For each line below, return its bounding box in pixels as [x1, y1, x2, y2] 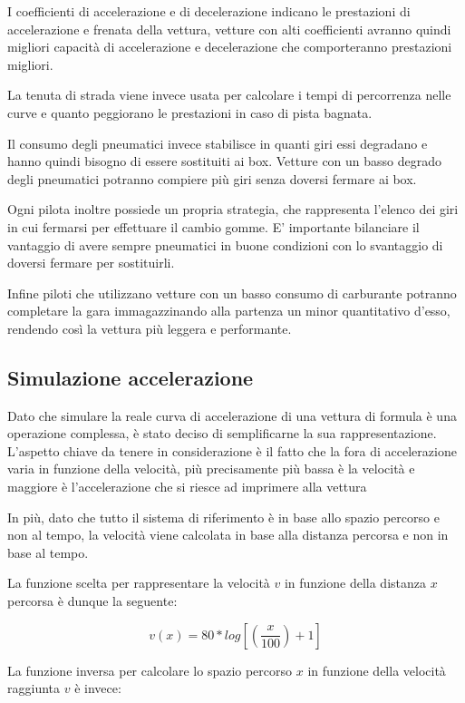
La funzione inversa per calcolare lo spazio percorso [7, 660, 293, 679]
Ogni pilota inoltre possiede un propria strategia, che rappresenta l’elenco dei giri [7, 200, 459, 219]
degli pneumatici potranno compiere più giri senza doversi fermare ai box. [7, 169, 417, 188]
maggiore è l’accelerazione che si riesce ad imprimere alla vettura [7, 477, 367, 496]
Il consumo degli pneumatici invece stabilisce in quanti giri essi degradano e [7, 133, 428, 152]
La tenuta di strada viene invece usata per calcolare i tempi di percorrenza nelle [7, 85, 451, 104]
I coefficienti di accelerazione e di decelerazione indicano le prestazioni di [7, 2, 411, 20]
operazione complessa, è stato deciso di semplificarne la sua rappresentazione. [7, 424, 437, 443]
